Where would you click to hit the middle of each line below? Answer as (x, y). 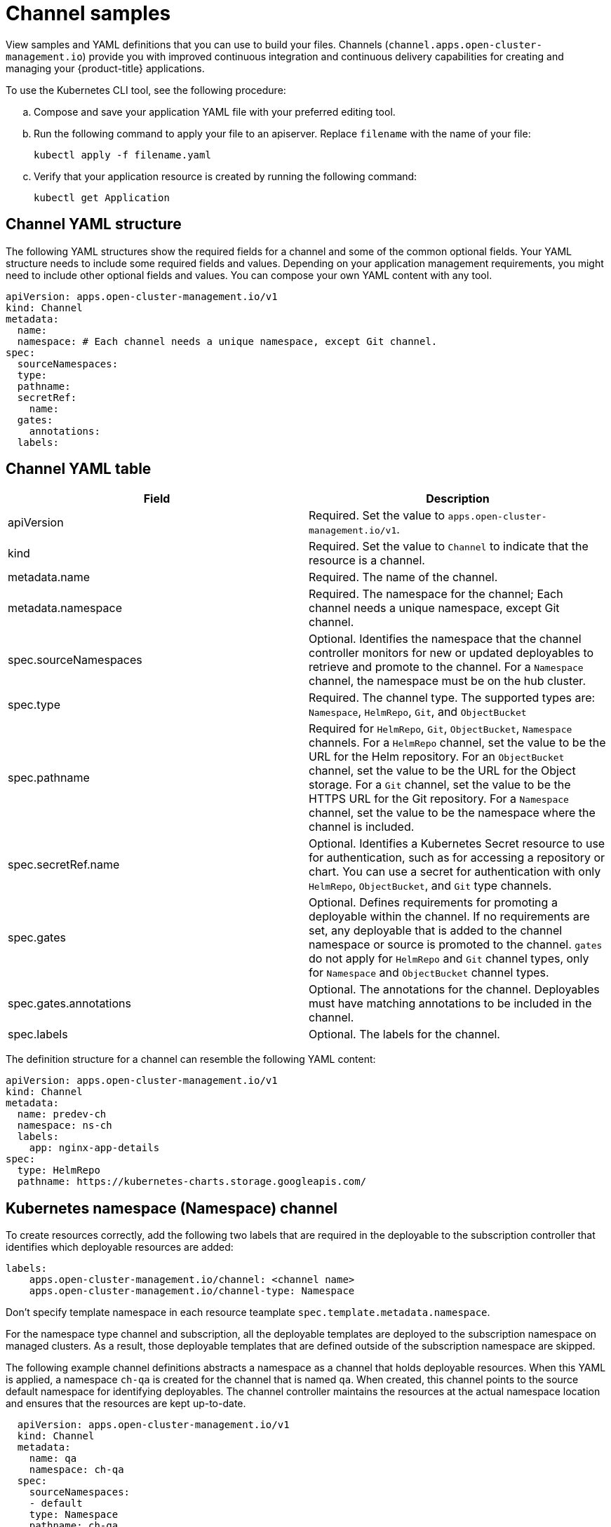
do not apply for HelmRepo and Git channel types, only (449, 959)
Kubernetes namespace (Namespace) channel (172, 1208)
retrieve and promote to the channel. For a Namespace (446, 667)
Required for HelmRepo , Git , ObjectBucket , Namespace (441, 729)
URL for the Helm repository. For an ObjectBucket (437, 757)
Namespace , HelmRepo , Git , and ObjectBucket (418, 712)
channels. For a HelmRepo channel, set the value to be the (457, 743)
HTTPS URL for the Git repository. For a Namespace (439, 799)
